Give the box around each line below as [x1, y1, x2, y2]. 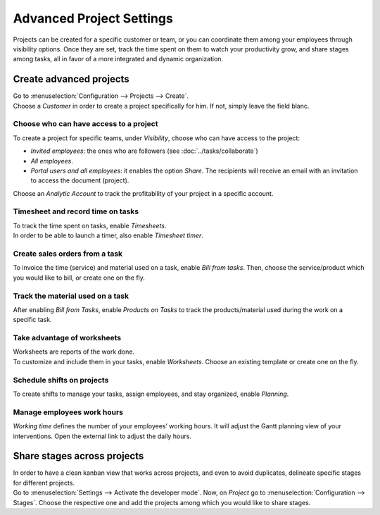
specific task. [13, 316, 52, 324]
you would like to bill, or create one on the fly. [13, 273, 146, 282]
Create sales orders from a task [13, 249, 123, 259]
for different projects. [13, 478, 75, 487]
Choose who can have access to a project [13, 119, 158, 129]
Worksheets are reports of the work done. [13, 347, 135, 356]
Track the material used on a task [13, 291, 129, 301]
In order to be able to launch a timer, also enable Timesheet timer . [13, 231, 204, 240]
